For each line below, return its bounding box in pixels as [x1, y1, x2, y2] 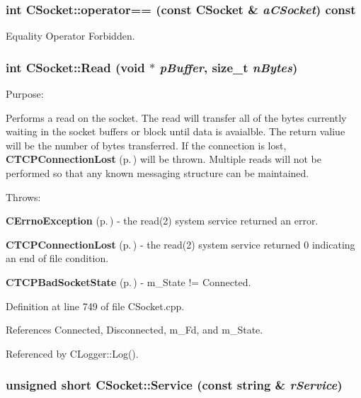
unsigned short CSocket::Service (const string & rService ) [6, 376, 343, 394]
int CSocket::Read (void [6, 58, 145, 76]
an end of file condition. [6, 251, 109, 266]
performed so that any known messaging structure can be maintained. [6, 166, 309, 180]
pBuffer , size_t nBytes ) [159, 58, 298, 76]
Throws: [6, 189, 41, 204]
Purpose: [6, 86, 44, 101]
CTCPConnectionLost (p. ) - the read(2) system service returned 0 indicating [6, 237, 355, 251]
